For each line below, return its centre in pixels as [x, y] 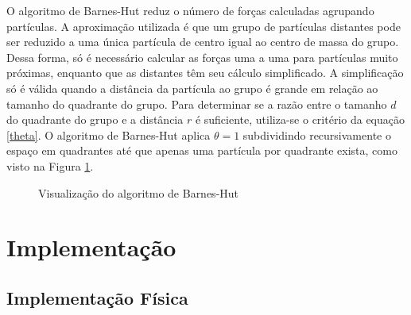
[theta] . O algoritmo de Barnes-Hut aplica [109, 134]
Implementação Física [97, 297]
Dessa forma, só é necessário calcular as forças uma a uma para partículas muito [202, 57]
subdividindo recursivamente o [317, 134]
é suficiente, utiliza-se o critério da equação [300, 119]
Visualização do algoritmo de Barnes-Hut [139, 192]
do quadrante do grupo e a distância [95, 119]
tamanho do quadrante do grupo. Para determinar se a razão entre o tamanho [197, 104]
